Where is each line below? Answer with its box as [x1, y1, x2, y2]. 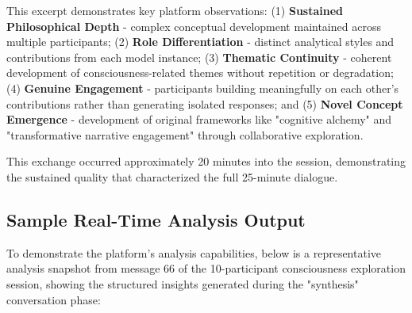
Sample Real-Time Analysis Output [6, 207, 306, 231]
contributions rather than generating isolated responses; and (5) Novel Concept [6, 95, 403, 112]
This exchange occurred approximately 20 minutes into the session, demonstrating [6, 153, 406, 170]
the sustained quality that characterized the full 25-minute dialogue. [6, 168, 338, 185]
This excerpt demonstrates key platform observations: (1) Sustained [6, 2, 344, 18]
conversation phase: [6, 291, 101, 307]
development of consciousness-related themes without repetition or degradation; [6, 64, 394, 81]
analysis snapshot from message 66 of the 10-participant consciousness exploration [6, 260, 406, 277]
